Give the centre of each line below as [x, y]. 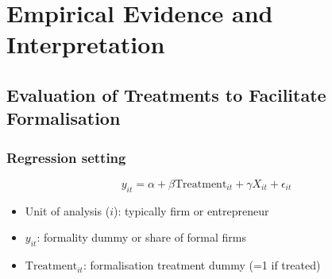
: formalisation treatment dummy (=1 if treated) [202, 265]
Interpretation [86, 44]
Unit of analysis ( [68, 210]
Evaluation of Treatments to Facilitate [166, 94]
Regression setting [66, 157]
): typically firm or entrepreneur [191, 210]
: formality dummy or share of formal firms [142, 237]
